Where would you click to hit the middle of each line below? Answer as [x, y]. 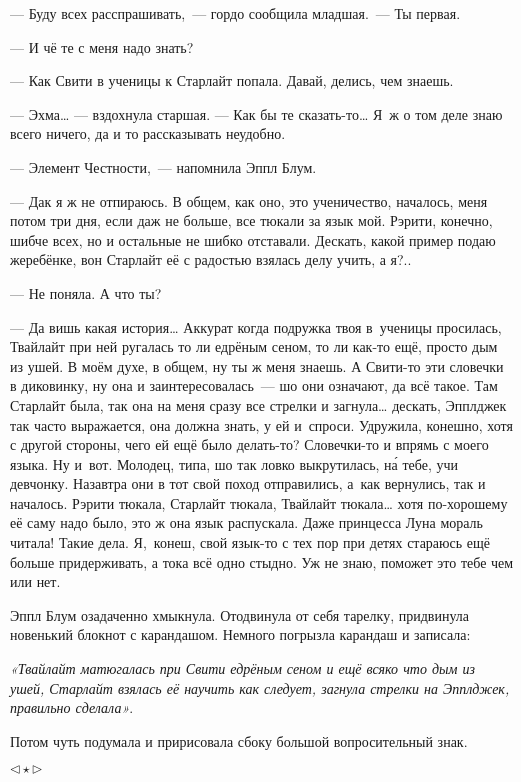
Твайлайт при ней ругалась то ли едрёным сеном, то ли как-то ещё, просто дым [254, 346]
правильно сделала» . [72, 707]
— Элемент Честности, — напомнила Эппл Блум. [163, 166]
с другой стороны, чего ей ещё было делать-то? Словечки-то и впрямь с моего [249, 444]
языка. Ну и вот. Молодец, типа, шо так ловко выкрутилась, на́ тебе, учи [234, 463]
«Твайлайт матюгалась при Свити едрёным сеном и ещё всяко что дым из [242, 668]
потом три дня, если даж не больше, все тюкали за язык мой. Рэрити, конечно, [251, 220]
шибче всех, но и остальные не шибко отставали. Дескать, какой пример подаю [253, 239]
